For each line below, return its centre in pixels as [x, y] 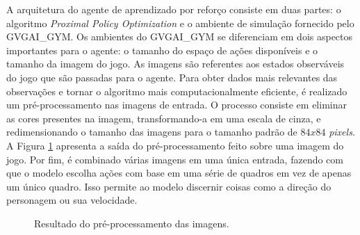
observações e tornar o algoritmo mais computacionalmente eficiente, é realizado [177, 91]
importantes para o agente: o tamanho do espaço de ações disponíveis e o [162, 50]
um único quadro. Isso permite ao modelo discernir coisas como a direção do [169, 186]
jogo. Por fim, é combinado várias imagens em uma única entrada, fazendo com [175, 159]
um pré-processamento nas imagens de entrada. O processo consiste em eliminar [177, 105]
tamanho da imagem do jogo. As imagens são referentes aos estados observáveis [175, 64]
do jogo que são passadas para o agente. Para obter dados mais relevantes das [172, 77]
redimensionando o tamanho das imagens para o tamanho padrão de [152, 132]
